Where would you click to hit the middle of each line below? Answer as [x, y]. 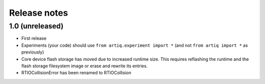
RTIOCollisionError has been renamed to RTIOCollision [76, 73]
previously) [33, 52]
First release [34, 38]
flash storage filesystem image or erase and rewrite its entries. [85, 66]
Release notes [39, 13]
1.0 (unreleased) [36, 26]
